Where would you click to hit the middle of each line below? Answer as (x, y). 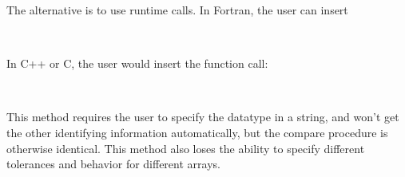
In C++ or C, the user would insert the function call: (137, 63)
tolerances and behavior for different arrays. (113, 164)
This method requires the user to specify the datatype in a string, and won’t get (203, 117)
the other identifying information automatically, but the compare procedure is (197, 132)
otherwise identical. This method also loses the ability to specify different (186, 148)
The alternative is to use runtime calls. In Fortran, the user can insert (177, 10)
